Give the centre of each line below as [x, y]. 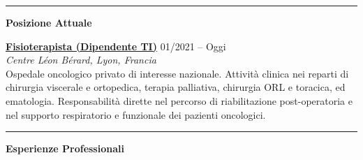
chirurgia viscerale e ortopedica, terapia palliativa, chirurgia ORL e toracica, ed [176, 87]
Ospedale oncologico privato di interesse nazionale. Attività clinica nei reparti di [177, 73]
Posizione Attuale [49, 22]
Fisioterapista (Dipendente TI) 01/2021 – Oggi [116, 46]
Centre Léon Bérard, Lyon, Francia [81, 60]
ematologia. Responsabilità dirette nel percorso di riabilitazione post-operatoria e [179, 100]
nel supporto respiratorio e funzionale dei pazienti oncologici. [136, 114]
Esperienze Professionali [65, 148]
